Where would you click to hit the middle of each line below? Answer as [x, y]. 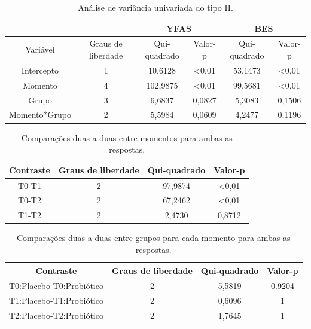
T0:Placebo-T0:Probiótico [56, 286]
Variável [40, 49]
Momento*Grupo [40, 115]
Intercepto [40, 70]
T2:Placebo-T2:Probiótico [56, 316]
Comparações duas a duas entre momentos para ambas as [127, 137]
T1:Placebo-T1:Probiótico [56, 301]
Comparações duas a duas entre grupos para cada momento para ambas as [153, 238]
